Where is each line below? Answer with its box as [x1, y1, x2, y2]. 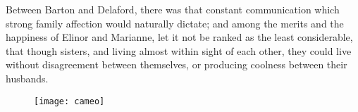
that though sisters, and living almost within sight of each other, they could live [6, 43, 352, 58]
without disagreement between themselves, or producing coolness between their [6, 57, 347, 72]
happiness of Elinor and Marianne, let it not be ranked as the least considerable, [6, 30, 353, 44]
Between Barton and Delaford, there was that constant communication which [6, 2, 340, 16]
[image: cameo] [34, 96, 105, 106]
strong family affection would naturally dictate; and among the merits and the [6, 15, 344, 30]
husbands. [6, 70, 49, 85]
